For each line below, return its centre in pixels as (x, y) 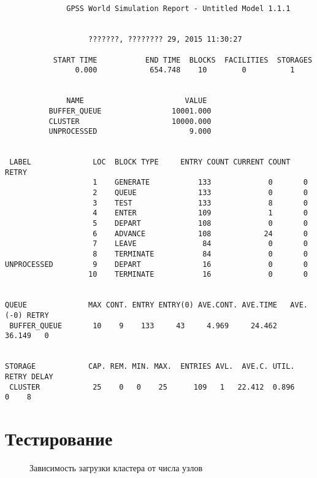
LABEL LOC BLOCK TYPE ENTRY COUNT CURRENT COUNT (150, 162)
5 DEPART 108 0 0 (200, 224)
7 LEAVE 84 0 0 (200, 244)
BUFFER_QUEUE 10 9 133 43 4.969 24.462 (143, 326)
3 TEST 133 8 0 (200, 203)
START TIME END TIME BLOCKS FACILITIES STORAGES (183, 60)
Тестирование (59, 438)
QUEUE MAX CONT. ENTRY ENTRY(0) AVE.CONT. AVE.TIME (141, 305)
